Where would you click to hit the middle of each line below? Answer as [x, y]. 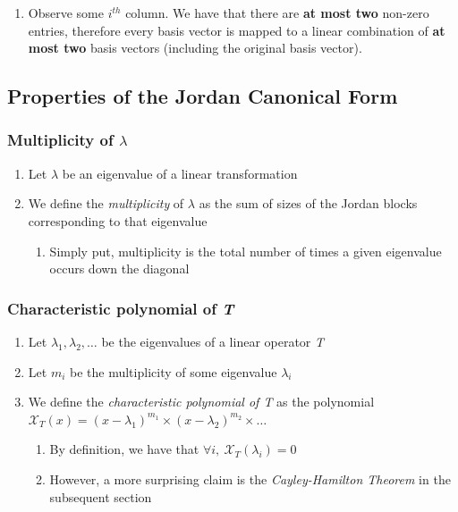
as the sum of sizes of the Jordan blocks [308, 203]
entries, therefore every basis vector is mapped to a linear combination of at [237, 30]
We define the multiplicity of [106, 203]
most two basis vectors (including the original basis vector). [195, 48]
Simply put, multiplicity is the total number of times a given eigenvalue [246, 251]
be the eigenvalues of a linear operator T [213, 341]
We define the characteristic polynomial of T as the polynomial [201, 402]
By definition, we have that [124, 449]
